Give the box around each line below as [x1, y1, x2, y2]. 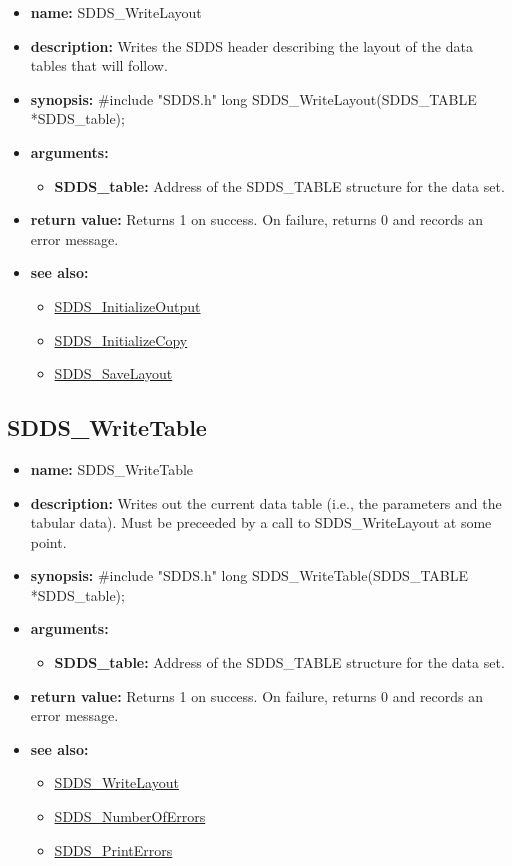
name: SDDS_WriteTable [30, 458, 194, 479]
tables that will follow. [30, 55, 168, 76]
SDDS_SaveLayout [54, 363, 173, 384]
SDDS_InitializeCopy [54, 329, 188, 350]
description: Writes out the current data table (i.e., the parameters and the [30, 492, 502, 513]
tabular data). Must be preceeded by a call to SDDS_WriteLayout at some [30, 512, 492, 533]
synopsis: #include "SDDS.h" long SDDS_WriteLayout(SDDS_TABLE [30, 88, 477, 109]
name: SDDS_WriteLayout [30, 2, 202, 22]
